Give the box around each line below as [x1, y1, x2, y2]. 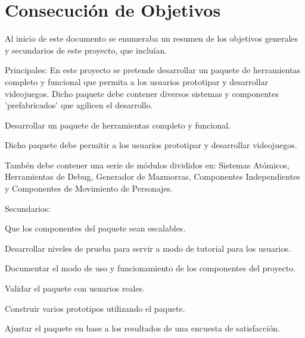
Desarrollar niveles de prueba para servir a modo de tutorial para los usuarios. [5, 242, 291, 254]
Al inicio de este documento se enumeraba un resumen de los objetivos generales [5, 32, 298, 45]
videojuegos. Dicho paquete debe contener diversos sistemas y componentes [5, 87, 279, 99]
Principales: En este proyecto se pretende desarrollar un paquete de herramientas [5, 64, 301, 76]
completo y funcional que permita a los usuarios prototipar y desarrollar [5, 75, 269, 87]
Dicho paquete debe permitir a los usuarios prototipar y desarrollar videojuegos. [5, 139, 297, 151]
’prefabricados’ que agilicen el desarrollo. [5, 99, 153, 111]
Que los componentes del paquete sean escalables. [5, 222, 186, 234]
